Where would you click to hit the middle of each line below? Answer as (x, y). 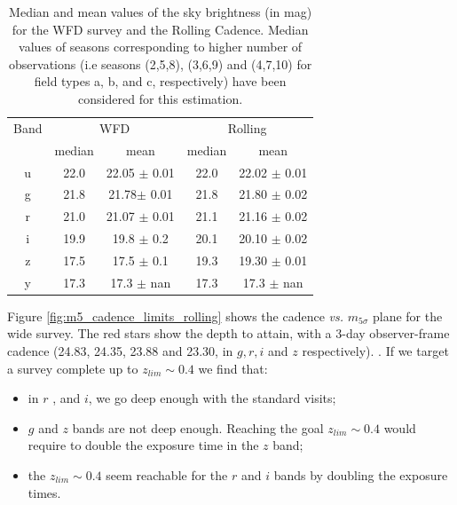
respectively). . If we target (375, 351)
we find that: (233, 368)
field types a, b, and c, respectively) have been (160, 81)
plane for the (407, 316)
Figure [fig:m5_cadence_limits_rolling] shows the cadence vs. (176, 316)
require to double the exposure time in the (143, 445)
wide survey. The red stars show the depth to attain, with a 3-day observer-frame (228, 333)
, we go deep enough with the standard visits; (212, 398)
